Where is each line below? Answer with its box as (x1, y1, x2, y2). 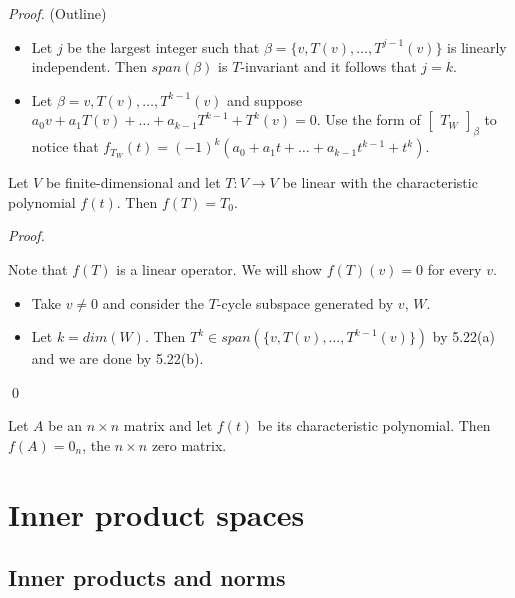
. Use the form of (316, 109, 421, 130)
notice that (31, 136, 99, 157)
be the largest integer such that (67, 36, 260, 57)
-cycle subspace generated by (216, 292, 394, 313)
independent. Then (31, 56, 147, 77)
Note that (8, 258, 68, 279)
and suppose (227, 89, 303, 110)
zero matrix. (151, 434, 227, 455)
